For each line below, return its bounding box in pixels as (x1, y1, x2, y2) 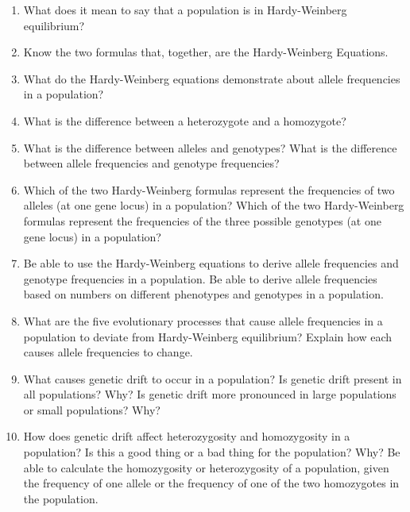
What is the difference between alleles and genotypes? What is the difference (23, 139, 397, 156)
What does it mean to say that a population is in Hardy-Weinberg (23, 2, 347, 17)
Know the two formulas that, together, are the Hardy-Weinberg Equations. (23, 44, 389, 60)
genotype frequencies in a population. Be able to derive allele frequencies (23, 270, 377, 287)
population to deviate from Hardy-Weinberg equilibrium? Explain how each (23, 328, 392, 345)
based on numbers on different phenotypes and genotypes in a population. (23, 286, 384, 302)
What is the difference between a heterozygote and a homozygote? (23, 112, 346, 129)
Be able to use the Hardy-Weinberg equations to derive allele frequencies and (23, 255, 399, 271)
